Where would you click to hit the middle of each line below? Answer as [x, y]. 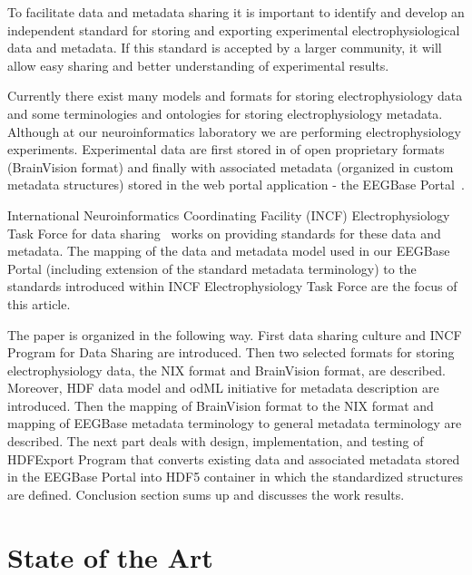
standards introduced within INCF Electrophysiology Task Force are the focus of [232, 286]
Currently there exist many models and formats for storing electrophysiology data [235, 96]
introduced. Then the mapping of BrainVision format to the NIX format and [221, 405]
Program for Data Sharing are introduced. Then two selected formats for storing [231, 352]
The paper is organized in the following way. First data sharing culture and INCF [235, 334]
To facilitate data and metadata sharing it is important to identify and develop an [236, 12]
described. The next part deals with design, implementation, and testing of [216, 441]
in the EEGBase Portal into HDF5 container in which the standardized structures [235, 477]
